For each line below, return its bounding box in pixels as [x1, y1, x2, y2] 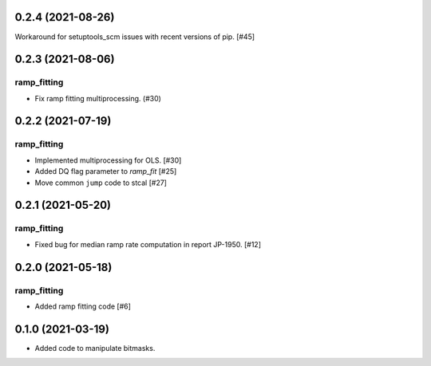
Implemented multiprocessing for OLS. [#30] [34, 155, 182, 165]
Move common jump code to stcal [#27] [34, 178, 168, 187]
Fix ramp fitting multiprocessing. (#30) [34, 93, 161, 103]
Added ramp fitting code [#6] [34, 301, 132, 311]
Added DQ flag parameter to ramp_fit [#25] [34, 167, 177, 176]
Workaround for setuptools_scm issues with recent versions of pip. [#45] [14, 32, 255, 41]
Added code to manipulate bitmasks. [34, 343, 156, 352]
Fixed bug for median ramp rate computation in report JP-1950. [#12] [34, 239, 261, 249]
